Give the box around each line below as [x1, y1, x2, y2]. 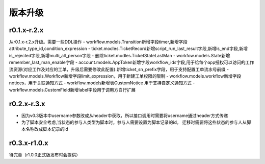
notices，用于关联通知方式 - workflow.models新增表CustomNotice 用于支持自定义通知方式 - [9, 80, 195, 86]
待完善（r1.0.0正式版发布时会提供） [9, 152, 80, 158]
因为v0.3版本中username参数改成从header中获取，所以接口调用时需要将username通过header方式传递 [21, 113, 228, 118]
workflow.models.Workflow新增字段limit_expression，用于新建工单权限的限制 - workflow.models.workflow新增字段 [9, 73, 241, 79]
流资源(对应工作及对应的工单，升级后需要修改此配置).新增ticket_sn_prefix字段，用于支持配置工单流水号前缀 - [9, 66, 229, 72]
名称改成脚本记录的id [25, 126, 68, 132]
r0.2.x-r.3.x [9, 99, 45, 108]
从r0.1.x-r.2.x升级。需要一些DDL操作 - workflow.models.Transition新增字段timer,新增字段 [9, 39, 187, 45]
